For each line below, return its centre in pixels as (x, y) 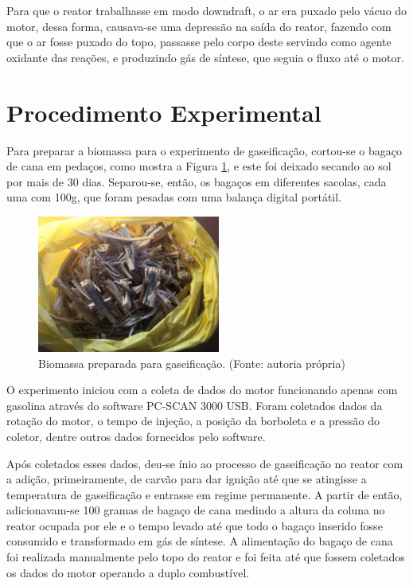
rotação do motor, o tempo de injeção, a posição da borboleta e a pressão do (193, 421)
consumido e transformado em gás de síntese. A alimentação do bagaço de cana (200, 541)
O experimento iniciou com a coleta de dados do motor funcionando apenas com (202, 390)
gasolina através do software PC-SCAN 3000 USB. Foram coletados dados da (195, 405)
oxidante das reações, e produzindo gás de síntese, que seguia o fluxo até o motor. (205, 57)
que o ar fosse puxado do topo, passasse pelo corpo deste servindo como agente (199, 42)
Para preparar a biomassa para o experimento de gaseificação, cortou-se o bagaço (204, 150)
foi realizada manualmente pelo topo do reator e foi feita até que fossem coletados (206, 557)
